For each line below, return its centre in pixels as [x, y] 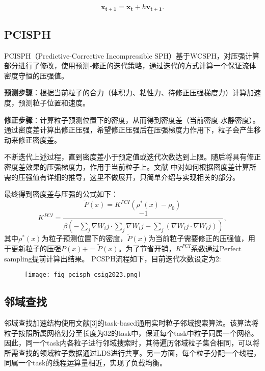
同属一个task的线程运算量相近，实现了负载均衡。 [86, 363]
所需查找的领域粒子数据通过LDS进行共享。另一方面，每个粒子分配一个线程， [132, 352]
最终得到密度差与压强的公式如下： [61, 194]
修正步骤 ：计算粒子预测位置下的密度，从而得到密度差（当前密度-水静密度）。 [132, 120]
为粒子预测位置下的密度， [84, 238]
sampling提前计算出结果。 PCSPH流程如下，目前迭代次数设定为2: [113, 258]
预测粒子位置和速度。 [54, 103]
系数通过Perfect [216, 248]
